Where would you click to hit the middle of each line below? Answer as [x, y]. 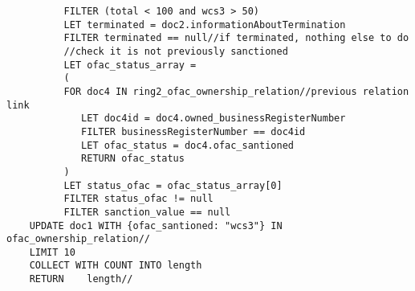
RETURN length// [81, 279]
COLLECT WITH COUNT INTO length [116, 266]
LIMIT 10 [52, 252]
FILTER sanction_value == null [147, 212]
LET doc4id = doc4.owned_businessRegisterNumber [214, 119]
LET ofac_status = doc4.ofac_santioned [187, 145]
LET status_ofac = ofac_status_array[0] [173, 185]
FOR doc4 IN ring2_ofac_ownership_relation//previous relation [236, 91]
